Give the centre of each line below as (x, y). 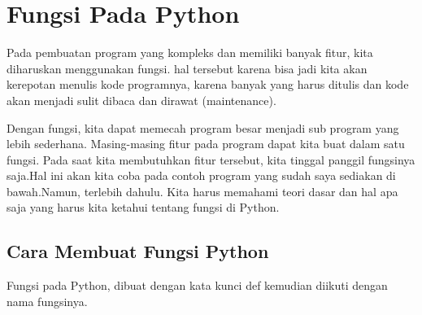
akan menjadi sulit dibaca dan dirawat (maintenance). (141, 100)
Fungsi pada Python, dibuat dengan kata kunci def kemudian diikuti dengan (197, 285)
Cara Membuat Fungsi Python (138, 251)
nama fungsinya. (47, 301)
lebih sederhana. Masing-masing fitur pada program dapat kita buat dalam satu (206, 144)
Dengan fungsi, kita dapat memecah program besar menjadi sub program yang (203, 127)
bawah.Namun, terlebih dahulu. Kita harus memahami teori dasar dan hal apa (202, 191)
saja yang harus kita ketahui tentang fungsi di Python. (143, 207)
